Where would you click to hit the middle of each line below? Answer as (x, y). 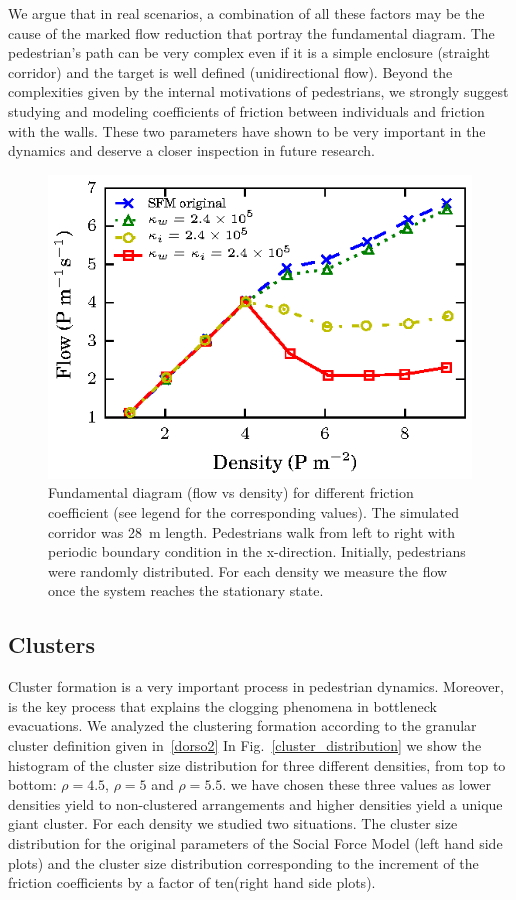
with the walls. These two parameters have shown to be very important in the (247, 130)
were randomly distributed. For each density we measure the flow (248, 570)
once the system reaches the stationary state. (186, 590)
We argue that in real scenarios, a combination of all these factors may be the (246, 13)
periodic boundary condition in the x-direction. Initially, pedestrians (257, 551)
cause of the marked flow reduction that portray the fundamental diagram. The (251, 32)
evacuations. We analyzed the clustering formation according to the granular (242, 725)
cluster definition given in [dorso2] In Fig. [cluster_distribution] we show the (245, 744)
